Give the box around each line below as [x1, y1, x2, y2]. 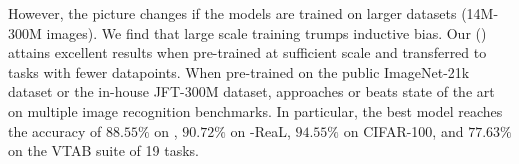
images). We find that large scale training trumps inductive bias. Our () [46, 22, 487, 43]
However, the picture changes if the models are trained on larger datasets [8, 3, 457, 23]
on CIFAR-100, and [343, 120, 464, 141]
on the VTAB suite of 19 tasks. [8, 140, 199, 161]
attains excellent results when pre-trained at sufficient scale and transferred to [8, 42, 487, 63]
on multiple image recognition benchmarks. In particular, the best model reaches [8, 100, 503, 121]
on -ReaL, [230, 120, 291, 141]
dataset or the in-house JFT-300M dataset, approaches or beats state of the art [8, 81, 495, 102]
